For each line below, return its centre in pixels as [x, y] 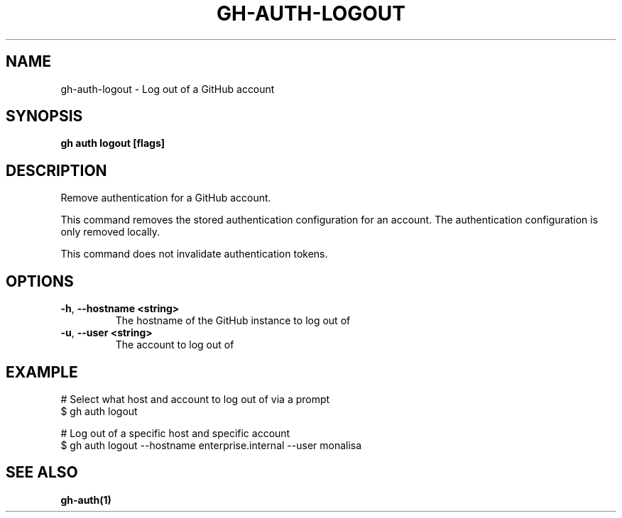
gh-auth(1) [86, 500]
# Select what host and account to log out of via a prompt [195, 399]
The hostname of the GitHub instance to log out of [233, 321]
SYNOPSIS [44, 116]
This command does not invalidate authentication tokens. [194, 254]
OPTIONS [40, 281]
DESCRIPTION [56, 170]
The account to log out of [175, 345]
